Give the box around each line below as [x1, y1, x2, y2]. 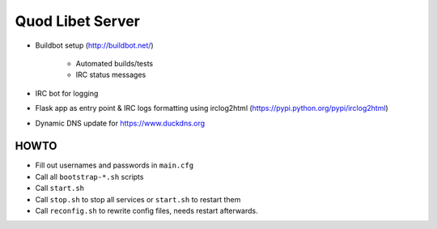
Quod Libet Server [15, 12, 141, 30]
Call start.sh [35, 183, 85, 193]
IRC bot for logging [35, 88, 99, 98]
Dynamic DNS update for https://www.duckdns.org [35, 118, 206, 128]
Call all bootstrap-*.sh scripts [35, 172, 144, 181]
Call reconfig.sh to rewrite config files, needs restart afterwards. [35, 206, 258, 215]
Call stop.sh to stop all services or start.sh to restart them [35, 194, 241, 204]
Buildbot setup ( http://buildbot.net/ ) [35, 40, 154, 50]
